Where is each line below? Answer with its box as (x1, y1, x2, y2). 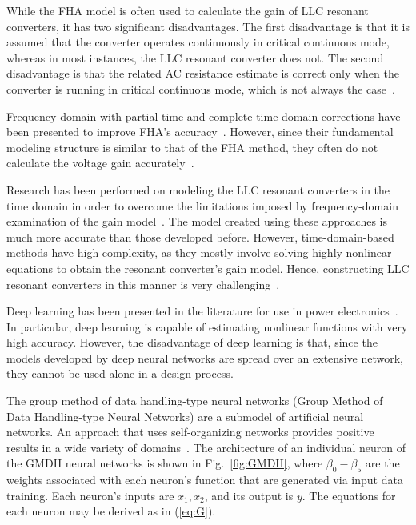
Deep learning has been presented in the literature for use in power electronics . (6, 303, 398, 319)
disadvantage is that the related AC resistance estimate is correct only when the (6, 65, 399, 82)
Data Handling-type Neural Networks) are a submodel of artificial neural (6, 407, 364, 424)
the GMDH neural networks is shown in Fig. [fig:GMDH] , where (6, 455, 323, 471)
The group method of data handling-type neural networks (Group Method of (6, 392, 383, 409)
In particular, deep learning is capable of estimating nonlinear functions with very (6, 318, 408, 335)
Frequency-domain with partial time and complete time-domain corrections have (6, 107, 401, 124)
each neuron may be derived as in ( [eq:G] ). (6, 503, 216, 519)
